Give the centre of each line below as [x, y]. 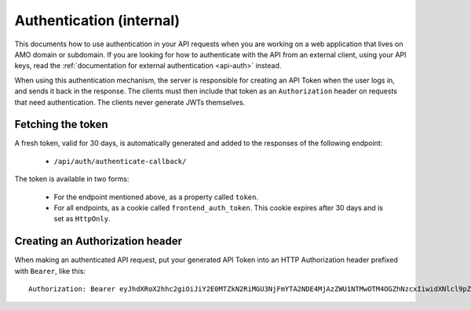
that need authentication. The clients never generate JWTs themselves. [130, 102]
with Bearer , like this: [50, 271]
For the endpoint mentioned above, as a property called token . [156, 197]
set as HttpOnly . [82, 219]
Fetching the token [62, 124]
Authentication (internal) [97, 20]
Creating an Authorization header [99, 241]
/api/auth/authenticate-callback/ [120, 161]
